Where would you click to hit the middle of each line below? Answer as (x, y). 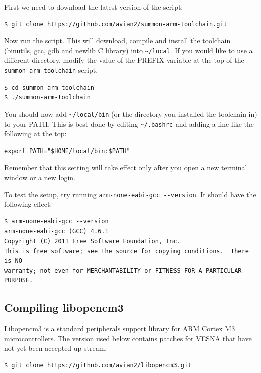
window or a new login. (40, 177)
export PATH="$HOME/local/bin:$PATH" (67, 151)
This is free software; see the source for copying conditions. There (126, 251)
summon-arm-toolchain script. (51, 70)
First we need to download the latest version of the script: (94, 7)
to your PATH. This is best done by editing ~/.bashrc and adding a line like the (129, 124)
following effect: (28, 204)
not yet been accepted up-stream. (56, 348)
